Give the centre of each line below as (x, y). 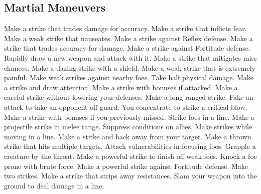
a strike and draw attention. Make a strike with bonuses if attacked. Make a (121, 87)
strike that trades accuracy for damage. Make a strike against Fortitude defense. (127, 48)
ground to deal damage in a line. (54, 185)
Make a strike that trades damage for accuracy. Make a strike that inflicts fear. (125, 28)
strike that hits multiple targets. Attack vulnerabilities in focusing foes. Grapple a (130, 146)
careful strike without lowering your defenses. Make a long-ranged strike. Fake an (129, 97)
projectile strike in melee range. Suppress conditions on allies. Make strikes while (128, 127)
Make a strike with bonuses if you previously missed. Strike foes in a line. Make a (129, 117)
